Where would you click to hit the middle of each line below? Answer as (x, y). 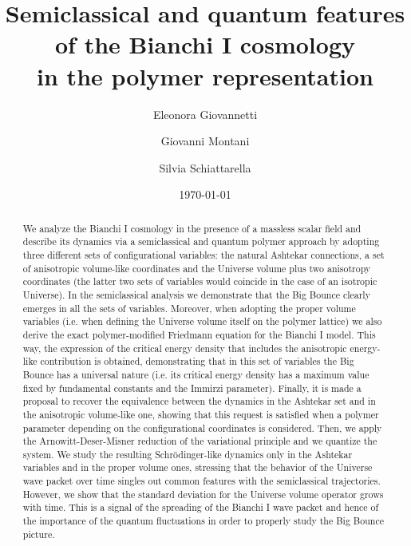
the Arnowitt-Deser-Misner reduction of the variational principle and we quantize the (200, 441)
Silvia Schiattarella (205, 167)
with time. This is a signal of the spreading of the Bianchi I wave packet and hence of (201, 507)
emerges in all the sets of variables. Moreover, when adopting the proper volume (189, 308)
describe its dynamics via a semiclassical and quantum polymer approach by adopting (201, 241)
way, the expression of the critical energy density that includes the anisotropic (185, 348)
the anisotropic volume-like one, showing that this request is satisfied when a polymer (201, 414)
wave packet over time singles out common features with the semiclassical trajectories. (202, 481)
